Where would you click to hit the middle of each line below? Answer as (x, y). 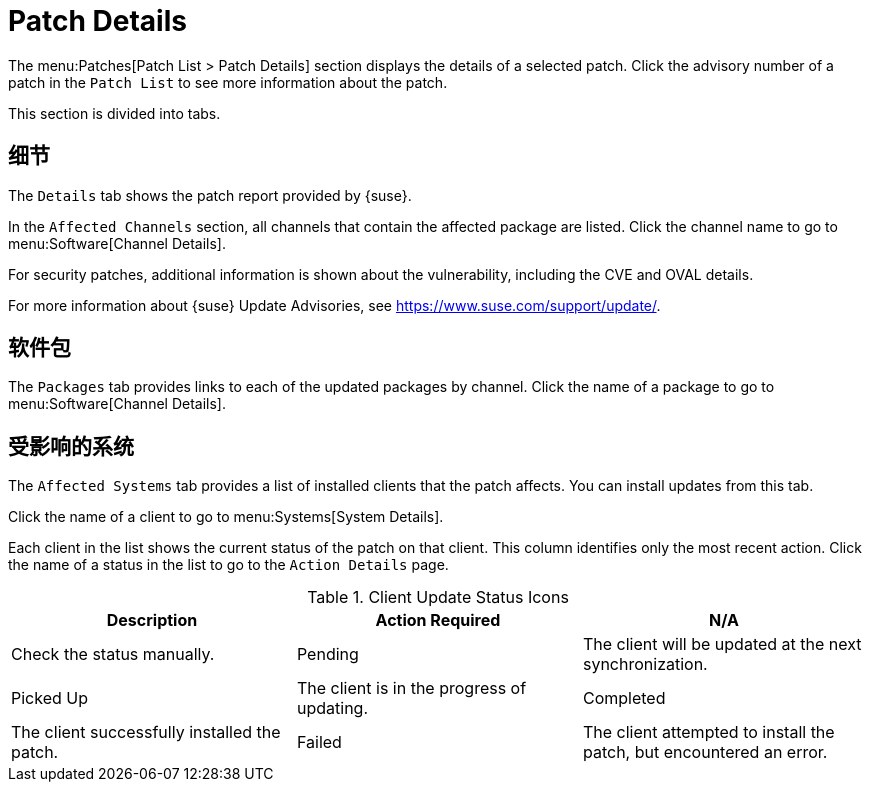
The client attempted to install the (708, 732)
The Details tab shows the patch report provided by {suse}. (210, 195)
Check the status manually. (113, 654)
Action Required (438, 620)
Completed (624, 698)
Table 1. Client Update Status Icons (438, 597)
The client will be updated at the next (722, 644)
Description (152, 620)
